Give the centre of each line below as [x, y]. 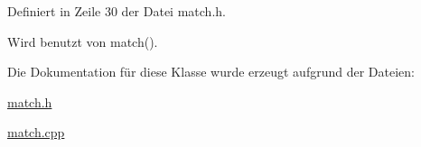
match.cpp [36, 132]
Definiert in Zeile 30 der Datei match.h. [117, 11]
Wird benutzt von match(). [83, 41]
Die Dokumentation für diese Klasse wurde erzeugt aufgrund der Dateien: [211, 72]
